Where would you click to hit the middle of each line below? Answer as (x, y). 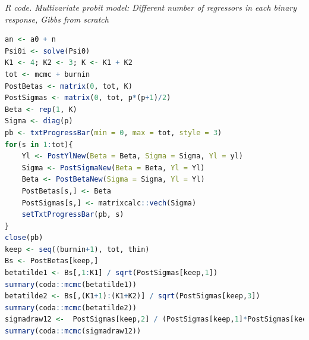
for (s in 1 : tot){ (39, 144)
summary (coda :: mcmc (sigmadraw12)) (73, 331)
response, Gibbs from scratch (57, 19)
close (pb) (24, 238)
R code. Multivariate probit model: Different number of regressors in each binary (151, 7)
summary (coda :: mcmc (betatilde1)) (71, 284)
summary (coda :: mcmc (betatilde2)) (71, 308)
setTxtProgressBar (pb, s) (73, 215)
